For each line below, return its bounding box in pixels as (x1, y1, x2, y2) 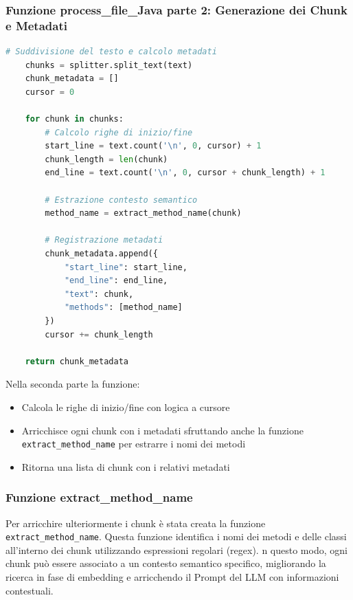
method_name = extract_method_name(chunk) (45, 208, 242, 219)
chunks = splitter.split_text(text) (25, 60, 193, 70)
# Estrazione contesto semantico (45, 195, 198, 205)
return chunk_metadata (25, 356, 128, 366)
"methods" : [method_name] (64, 302, 183, 313)
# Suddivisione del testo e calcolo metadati (5, 47, 217, 57)
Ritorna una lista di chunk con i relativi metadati (21, 459, 230, 474)
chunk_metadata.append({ (45, 249, 158, 259)
